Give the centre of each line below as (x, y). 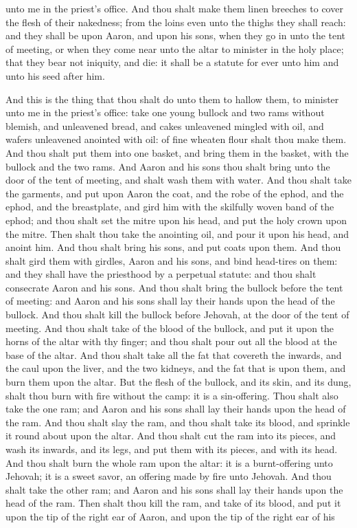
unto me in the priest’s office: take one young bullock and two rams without (165, 112)
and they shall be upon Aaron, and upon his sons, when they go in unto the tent (176, 35)
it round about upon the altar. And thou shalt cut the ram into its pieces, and (171, 436)
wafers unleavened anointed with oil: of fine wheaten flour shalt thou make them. (176, 139)
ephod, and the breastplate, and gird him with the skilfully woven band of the (170, 207)
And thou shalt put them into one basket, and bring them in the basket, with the (177, 152)
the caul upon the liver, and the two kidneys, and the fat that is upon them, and (176, 368)
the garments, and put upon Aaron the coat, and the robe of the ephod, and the (175, 193)
